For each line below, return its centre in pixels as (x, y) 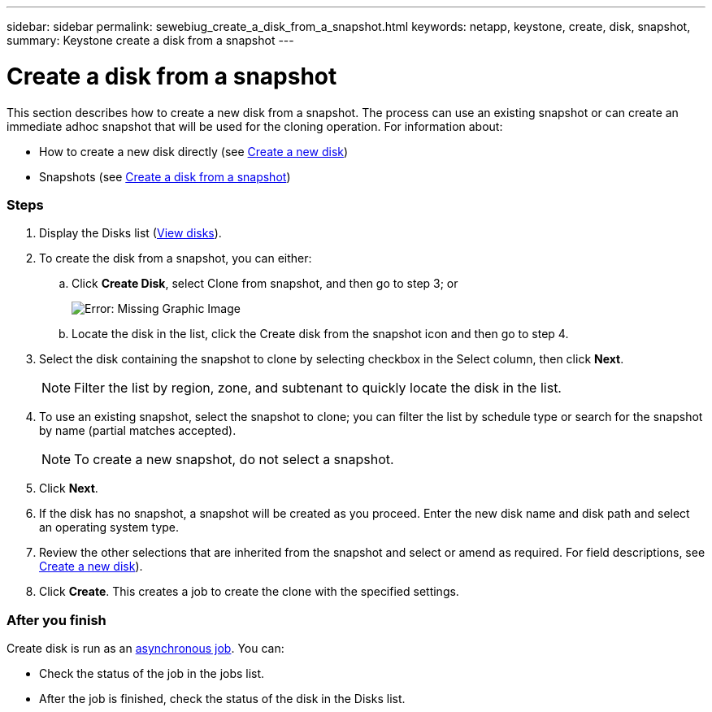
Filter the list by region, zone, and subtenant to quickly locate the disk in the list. (318, 388)
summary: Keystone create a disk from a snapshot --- (150, 40)
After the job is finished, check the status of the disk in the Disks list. (222, 699)
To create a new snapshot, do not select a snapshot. (234, 460)
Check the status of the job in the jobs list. (152, 673)
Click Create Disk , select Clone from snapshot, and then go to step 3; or (265, 284)
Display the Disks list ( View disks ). (130, 233)
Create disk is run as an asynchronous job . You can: (145, 648)
